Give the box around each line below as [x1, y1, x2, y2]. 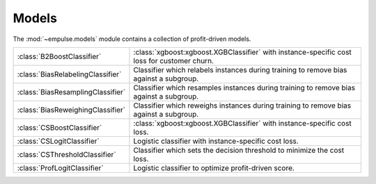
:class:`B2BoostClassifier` [17, 51, 102, 61]
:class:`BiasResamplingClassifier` [17, 87, 126, 97]
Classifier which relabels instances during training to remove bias [133, 65, 347, 74]
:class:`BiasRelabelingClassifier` [17, 69, 122, 79]
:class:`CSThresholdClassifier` [17, 149, 116, 159]
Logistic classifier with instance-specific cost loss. [133, 136, 299, 146]
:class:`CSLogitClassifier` [17, 136, 100, 146]
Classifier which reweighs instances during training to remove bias [133, 101, 352, 110]
